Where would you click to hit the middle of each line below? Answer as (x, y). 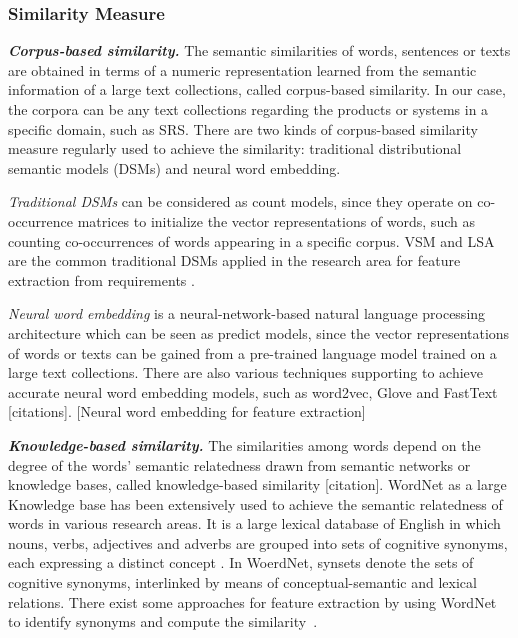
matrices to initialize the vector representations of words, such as (276, 220)
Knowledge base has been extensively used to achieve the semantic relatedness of (255, 503)
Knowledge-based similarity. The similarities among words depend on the (244, 444)
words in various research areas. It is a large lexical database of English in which (254, 523)
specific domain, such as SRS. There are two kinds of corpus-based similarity (243, 128)
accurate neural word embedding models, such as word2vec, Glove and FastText (253, 391)
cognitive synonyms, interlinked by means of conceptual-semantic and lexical (242, 582)
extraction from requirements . (101, 279)
